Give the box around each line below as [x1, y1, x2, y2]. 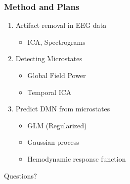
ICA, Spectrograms [27, 36, 86, 47]
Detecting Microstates [15, 53, 82, 64]
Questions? [4, 170, 37, 181]
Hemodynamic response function [27, 153, 126, 164]
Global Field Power [27, 70, 86, 80]
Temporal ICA [27, 87, 72, 97]
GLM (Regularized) [27, 120, 87, 130]
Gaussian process [27, 137, 79, 147]
